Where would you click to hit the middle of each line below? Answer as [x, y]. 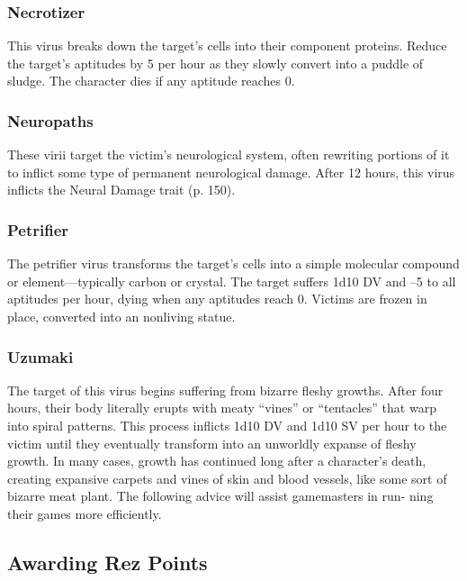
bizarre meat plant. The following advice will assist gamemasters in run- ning [220, 496]
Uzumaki [40, 356]
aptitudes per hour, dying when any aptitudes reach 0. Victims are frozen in [217, 299]
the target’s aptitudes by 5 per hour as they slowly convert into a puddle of [216, 63]
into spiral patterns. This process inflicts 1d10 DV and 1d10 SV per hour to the [227, 425]
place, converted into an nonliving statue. [121, 316]
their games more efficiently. [85, 513]
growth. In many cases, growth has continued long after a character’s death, [217, 461]
